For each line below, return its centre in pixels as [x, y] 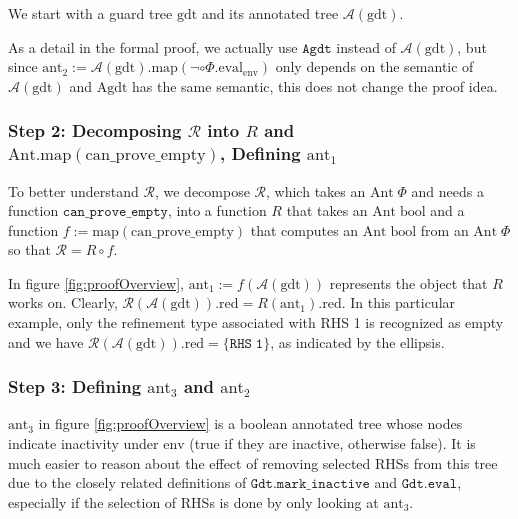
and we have [46, 341]
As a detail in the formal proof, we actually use [153, 46]
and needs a [447, 190]
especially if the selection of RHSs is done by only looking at [193, 501]
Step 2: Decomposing [95, 130]
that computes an [304, 229]
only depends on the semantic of [374, 66]
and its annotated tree [270, 13]
